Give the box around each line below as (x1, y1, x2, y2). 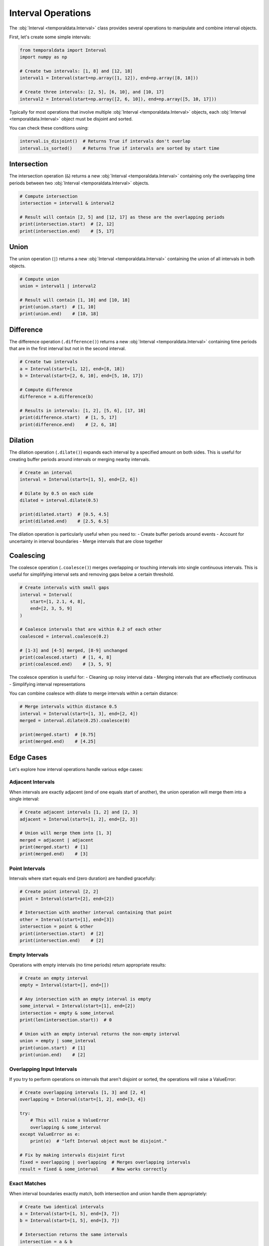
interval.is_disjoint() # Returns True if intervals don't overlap (19, 139, 191, 144)
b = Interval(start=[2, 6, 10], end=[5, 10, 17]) (19, 373, 143, 379)
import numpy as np (19, 54, 67, 60)
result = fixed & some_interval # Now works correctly (19, 1166, 167, 1172)
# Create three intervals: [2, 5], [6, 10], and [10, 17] (19, 89, 164, 95)
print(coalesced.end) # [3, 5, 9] (19, 661, 112, 667)
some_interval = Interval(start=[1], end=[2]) (19, 1003, 135, 1009)
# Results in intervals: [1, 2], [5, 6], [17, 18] (19, 408, 146, 414)
